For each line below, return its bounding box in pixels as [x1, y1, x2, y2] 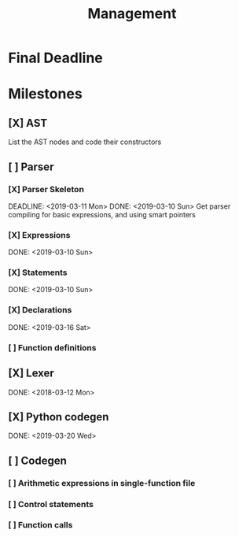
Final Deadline [8, 49, 104, 67]
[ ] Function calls [8, 520, 73, 531]
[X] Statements [8, 267, 68, 278]
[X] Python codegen [8, 410, 109, 424]
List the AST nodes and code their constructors [8, 137, 162, 146]
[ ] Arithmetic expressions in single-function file [8, 477, 196, 488]
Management [87, 5, 177, 23]
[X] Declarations [8, 305, 72, 316]
